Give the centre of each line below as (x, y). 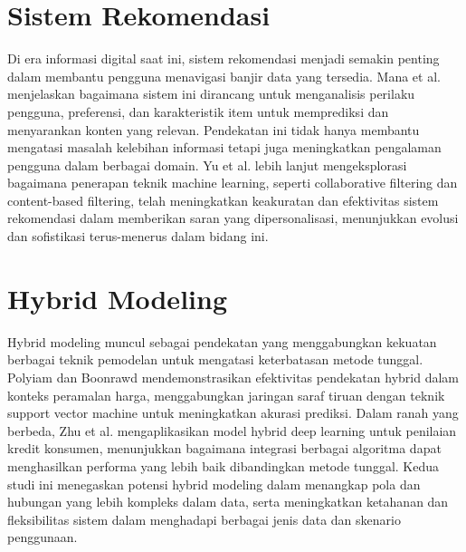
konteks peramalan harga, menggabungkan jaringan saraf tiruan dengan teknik (226, 395)
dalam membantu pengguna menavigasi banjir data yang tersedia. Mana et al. (224, 76)
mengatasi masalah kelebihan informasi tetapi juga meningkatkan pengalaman (224, 147)
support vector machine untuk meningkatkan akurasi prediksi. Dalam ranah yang (233, 413)
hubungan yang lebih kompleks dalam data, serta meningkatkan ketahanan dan (228, 502)
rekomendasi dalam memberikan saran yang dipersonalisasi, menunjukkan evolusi (233, 218)
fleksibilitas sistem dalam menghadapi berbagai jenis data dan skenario (204, 519)
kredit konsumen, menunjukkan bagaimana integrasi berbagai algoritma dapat (224, 448)
